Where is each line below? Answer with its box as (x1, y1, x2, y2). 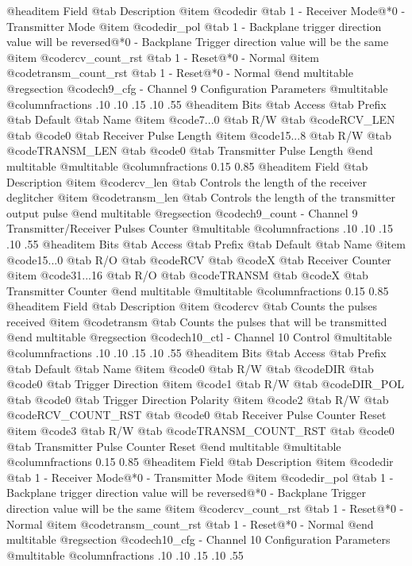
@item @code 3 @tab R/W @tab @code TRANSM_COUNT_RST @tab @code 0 (6, 422, 395, 439)
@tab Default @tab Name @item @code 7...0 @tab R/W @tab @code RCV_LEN (6, 111, 395, 128)
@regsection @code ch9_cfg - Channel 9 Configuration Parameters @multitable (6, 79, 388, 96)
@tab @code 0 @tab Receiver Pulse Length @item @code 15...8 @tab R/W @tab (6, 126, 392, 143)
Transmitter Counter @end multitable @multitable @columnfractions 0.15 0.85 (6, 282, 389, 298)
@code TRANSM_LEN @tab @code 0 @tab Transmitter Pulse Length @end (6, 142, 373, 159)
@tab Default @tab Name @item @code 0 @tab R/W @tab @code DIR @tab (6, 360, 374, 376)
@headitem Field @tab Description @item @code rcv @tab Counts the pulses (6, 298, 378, 314)
